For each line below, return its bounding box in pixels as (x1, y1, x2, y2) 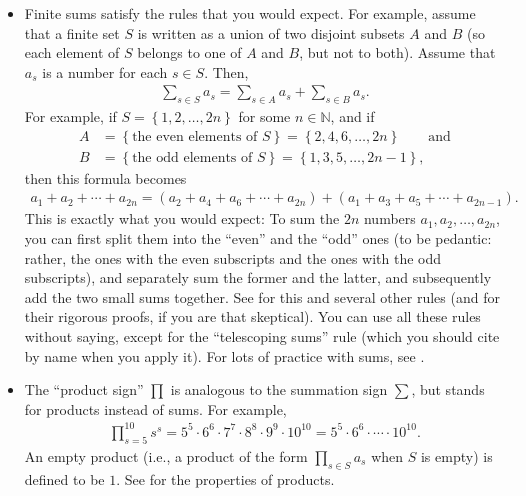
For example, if (24, 106, 117, 127)
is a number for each (42, 61, 168, 82)
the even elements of (132, 129, 258, 144)
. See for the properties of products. (116, 468, 335, 489)
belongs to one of (137, 42, 242, 63)
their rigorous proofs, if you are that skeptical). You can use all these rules (24, 306, 481, 327)
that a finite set (24, 22, 120, 43)
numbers (363, 208, 416, 229)
